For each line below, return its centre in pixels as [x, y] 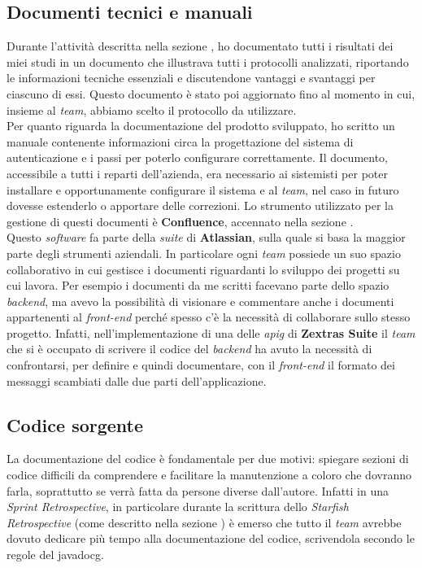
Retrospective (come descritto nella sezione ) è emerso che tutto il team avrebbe [204, 522]
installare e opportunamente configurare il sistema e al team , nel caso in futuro [203, 189]
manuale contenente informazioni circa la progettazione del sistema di [180, 141]
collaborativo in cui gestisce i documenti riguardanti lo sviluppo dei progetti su [203, 269]
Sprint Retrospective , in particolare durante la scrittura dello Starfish [178, 507]
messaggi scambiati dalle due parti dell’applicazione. [137, 380]
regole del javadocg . [55, 555]
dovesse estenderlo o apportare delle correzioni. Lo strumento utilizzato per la [200, 205]
